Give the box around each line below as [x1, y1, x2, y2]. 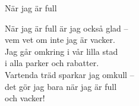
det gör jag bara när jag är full [5, 80, 117, 92]
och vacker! [5, 92, 45, 104]
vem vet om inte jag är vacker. [5, 33, 115, 46]
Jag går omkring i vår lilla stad [5, 45, 118, 57]
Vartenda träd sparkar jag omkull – [5, 68, 134, 80]
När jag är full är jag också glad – [5, 21, 128, 34]
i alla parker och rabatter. [5, 57, 99, 69]
